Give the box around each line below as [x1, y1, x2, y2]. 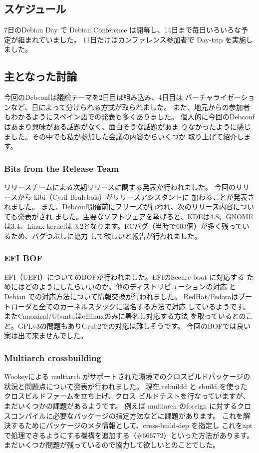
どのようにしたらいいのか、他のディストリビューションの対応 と [24, 281, 237, 292]
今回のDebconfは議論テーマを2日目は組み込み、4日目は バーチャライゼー [4, 92, 241, 102]
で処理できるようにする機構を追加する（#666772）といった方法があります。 [4, 430, 254, 440]
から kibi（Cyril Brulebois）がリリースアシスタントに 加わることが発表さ [17, 191, 255, 202]
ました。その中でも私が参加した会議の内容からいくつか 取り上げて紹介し [4, 131, 244, 141]
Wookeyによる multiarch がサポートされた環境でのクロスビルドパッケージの [4, 371, 251, 382]
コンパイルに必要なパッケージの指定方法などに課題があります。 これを [10, 410, 243, 421]
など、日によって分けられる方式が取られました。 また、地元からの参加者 [10, 101, 250, 112]
